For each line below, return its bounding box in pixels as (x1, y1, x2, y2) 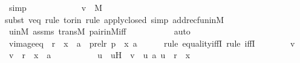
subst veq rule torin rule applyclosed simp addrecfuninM (5, 13, 224, 25)
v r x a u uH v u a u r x (8, 48, 191, 61)
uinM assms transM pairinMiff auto (8, 25, 191, 38)
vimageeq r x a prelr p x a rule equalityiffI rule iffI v (8, 36, 295, 49)
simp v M (8, 1, 103, 13)
